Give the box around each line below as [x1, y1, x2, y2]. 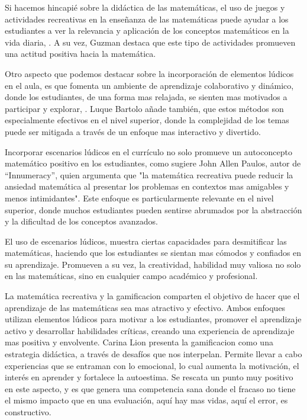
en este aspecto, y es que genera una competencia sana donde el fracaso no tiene [5, 382, 296, 395]
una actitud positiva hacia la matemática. [5, 47, 156, 60]
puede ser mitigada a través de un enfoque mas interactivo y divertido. [5, 125, 261, 137]
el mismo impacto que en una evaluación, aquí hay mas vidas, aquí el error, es [5, 394, 288, 406]
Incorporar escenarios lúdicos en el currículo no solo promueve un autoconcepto [5, 145, 292, 158]
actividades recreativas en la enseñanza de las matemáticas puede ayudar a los [5, 12, 289, 25]
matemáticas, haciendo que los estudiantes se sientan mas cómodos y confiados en [5, 246, 302, 259]
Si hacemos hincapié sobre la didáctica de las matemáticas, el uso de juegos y [5, 1, 285, 13]
